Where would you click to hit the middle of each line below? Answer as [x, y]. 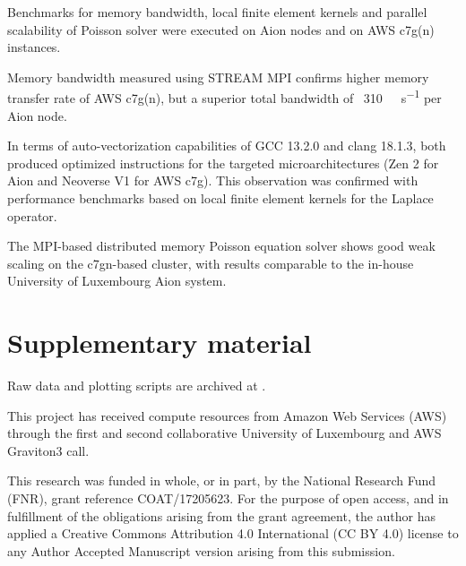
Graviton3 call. [48, 450]
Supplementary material [160, 343]
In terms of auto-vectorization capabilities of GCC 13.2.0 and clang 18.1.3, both [227, 146]
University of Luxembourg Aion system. [117, 281]
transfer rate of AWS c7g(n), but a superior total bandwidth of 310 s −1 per [224, 97]
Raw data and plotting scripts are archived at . [137, 386]
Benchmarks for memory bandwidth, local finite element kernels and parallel [217, 12]
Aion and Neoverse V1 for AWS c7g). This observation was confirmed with [213, 180]
